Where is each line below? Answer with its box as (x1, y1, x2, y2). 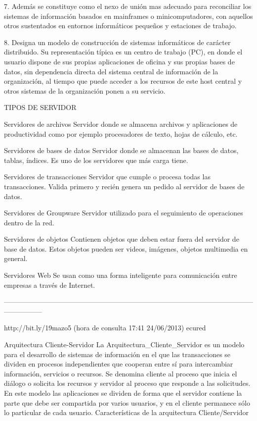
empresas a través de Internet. (4, 279, 95, 290)
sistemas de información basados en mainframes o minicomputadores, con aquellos (4, 10, 253, 21)
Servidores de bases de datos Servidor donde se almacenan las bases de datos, (4, 145, 239, 156)
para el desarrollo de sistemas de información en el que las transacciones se (4, 349, 231, 359)
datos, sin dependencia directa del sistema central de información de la (4, 66, 218, 76)
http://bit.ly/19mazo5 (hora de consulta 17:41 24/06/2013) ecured (4, 322, 206, 333)
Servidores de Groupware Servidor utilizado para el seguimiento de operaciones (4, 208, 243, 218)
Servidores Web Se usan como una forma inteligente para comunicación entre (4, 270, 237, 280)
